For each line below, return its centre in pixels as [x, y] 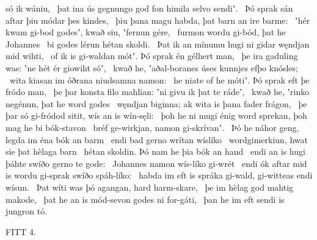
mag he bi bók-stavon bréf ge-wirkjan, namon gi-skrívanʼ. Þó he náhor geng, [152, 127]
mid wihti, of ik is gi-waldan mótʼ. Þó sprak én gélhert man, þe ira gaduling [152, 56]
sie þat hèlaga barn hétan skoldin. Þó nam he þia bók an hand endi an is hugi [155, 151]
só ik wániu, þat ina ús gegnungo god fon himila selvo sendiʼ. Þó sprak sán [149, 8]
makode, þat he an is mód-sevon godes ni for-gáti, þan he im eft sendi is [145, 199]
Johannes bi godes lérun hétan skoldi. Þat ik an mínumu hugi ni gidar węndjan [158, 44]
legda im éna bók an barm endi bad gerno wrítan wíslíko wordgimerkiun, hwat [157, 139]
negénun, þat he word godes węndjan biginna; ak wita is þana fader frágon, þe [156, 103]
